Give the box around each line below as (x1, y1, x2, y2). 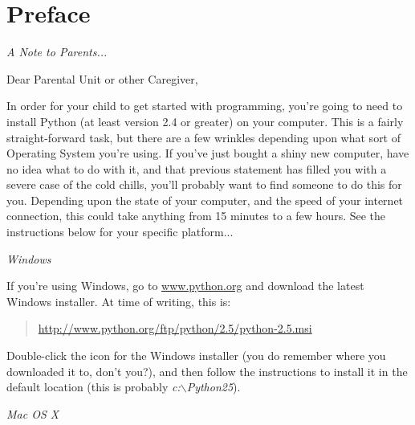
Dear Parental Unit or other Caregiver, (6, 70, 198, 87)
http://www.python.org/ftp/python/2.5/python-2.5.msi (38, 320, 312, 337)
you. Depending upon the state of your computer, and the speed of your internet (6, 191, 404, 208)
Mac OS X (6, 405, 59, 422)
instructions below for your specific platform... (6, 223, 234, 240)
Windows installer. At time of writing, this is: (6, 292, 231, 309)
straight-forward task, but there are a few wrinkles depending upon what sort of (6, 129, 401, 145)
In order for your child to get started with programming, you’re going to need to (6, 97, 403, 114)
